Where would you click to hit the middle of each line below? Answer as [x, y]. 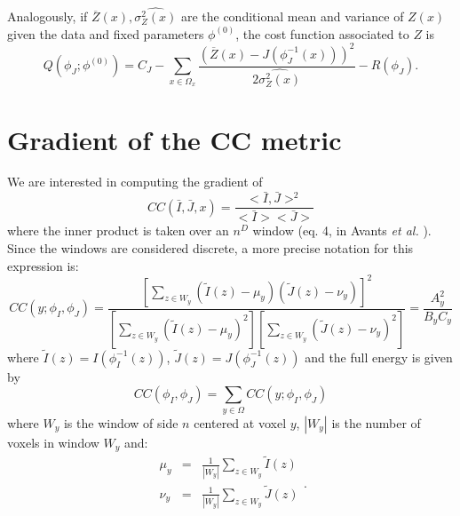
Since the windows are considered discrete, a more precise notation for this [210, 247]
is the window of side [121, 422]
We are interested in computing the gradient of [135, 182]
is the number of [376, 422]
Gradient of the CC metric [174, 139]
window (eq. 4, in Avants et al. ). [342, 230]
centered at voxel [240, 422]
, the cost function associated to [322, 33]
